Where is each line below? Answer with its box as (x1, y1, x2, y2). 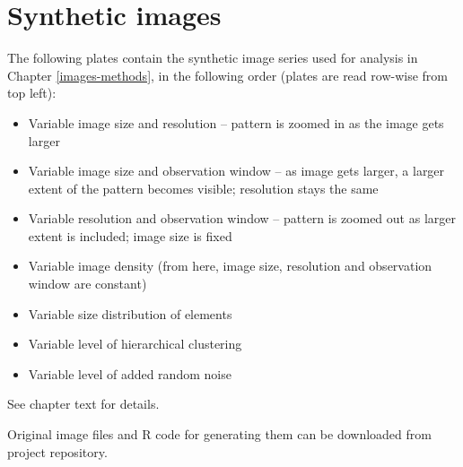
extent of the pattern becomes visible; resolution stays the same (28, 178, 379, 197)
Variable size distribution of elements (28, 304, 232, 323)
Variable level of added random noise (28, 364, 231, 383)
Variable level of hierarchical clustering (28, 334, 242, 353)
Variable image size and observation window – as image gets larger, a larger (28, 161, 445, 180)
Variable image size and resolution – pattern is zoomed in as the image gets (28, 113, 444, 132)
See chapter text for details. (7, 394, 160, 413)
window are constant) (28, 274, 147, 293)
